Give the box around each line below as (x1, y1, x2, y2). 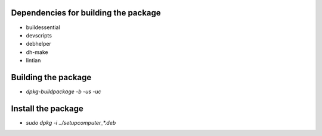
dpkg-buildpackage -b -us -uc (26, 88, 101, 95)
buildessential (26, 24, 60, 31)
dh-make (26, 48, 48, 56)
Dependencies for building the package (11, 8, 161, 18)
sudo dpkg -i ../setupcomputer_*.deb (26, 119, 116, 126)
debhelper (26, 40, 52, 48)
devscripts (26, 31, 52, 39)
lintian (26, 57, 41, 64)
